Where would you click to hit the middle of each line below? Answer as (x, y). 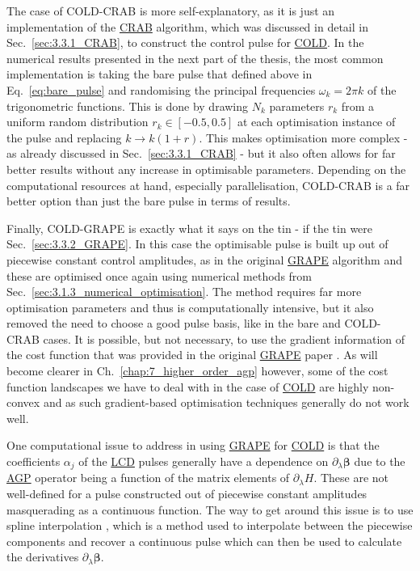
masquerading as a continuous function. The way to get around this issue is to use (210, 509)
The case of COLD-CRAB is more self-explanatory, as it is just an (171, 11)
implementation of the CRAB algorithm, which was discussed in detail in (187, 26)
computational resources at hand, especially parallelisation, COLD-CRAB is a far (208, 185)
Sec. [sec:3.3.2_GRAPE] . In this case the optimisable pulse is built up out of (197, 244)
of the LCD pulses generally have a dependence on (204, 461)
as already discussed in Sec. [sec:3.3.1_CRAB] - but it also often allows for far (201, 153)
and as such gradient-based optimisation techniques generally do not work (226, 402)
